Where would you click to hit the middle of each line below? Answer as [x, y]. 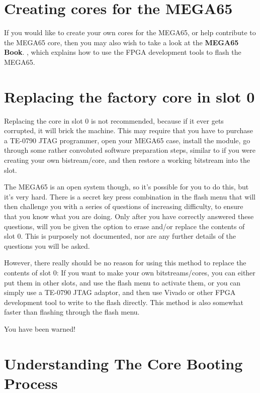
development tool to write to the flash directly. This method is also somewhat [124, 302]
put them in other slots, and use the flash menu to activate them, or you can [122, 282]
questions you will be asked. [47, 245]
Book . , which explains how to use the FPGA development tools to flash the [123, 52]
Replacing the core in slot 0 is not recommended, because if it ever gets [114, 120]
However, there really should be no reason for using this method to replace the [125, 263]
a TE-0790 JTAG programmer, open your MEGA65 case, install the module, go [127, 140]
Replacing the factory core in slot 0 [129, 96]
